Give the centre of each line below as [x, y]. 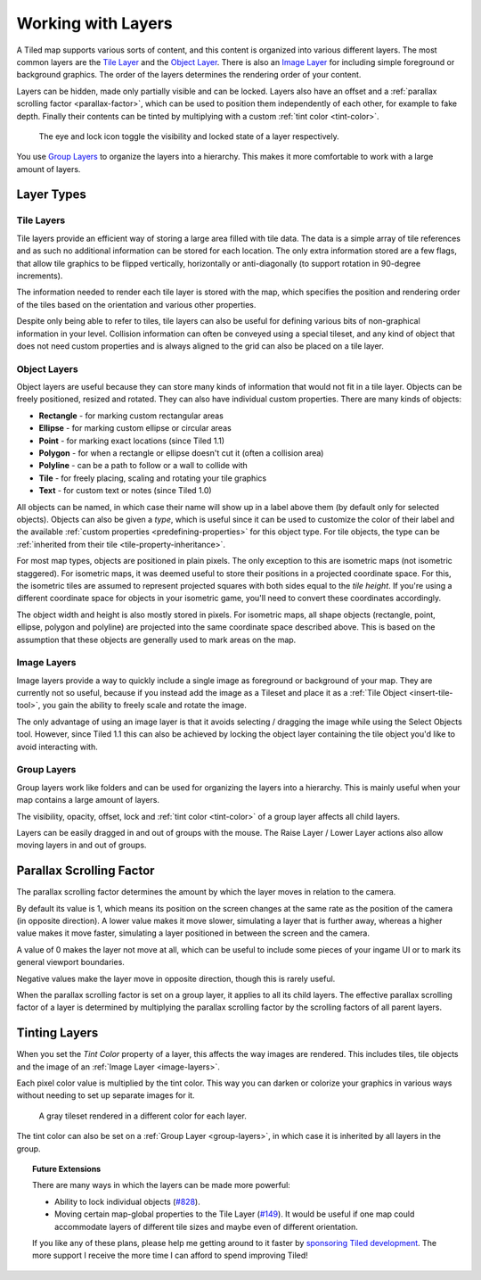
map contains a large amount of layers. [88, 800]
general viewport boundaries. [70, 962]
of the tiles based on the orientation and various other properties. [136, 304]
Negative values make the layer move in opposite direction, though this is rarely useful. [176, 979]
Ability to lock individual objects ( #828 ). [127, 1202]
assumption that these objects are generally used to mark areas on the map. [156, 640]
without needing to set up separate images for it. [106, 1095]
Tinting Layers [57, 1033]
